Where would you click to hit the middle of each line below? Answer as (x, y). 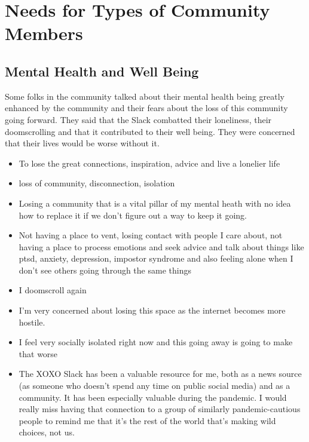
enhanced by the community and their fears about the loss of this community (146, 108)
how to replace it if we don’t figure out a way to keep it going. (133, 215)
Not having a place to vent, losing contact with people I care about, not (151, 235)
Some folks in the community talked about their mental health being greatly (145, 96)
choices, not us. (47, 432)
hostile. (32, 322)
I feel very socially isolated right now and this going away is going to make (156, 342)
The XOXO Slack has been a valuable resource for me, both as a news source (160, 374)
